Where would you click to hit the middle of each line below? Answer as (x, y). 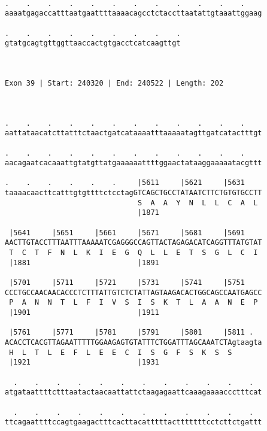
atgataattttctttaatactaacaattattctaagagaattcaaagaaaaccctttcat (133, 392)
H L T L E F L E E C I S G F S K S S (121, 352)
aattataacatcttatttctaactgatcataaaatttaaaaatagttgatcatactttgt (133, 133)
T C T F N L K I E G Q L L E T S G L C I (133, 253)
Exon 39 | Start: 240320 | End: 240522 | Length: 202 (114, 83)
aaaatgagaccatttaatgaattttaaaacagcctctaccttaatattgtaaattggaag (133, 13)
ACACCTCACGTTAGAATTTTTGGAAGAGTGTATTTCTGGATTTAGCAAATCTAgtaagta (133, 342)
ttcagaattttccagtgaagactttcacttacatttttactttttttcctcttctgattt (133, 422)
